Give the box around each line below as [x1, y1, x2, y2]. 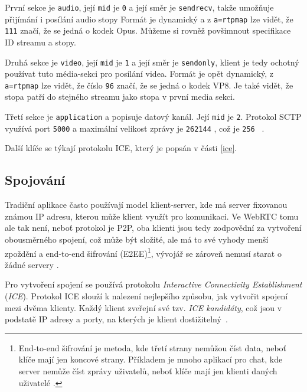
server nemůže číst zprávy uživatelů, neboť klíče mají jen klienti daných [18, 364, 277, 377]
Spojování [5, 171, 66, 189]
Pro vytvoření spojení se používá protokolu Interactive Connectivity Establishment [5, 278, 302, 290]
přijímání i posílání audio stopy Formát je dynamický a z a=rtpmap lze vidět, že [5, 12, 293, 25]
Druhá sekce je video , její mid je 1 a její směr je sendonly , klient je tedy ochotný [5, 55, 299, 68]
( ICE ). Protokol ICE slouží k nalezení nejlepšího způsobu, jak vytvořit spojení [5, 289, 288, 302]
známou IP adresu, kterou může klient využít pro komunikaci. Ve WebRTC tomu [5, 210, 299, 222]
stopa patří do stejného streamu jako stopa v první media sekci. [5, 90, 235, 103]
